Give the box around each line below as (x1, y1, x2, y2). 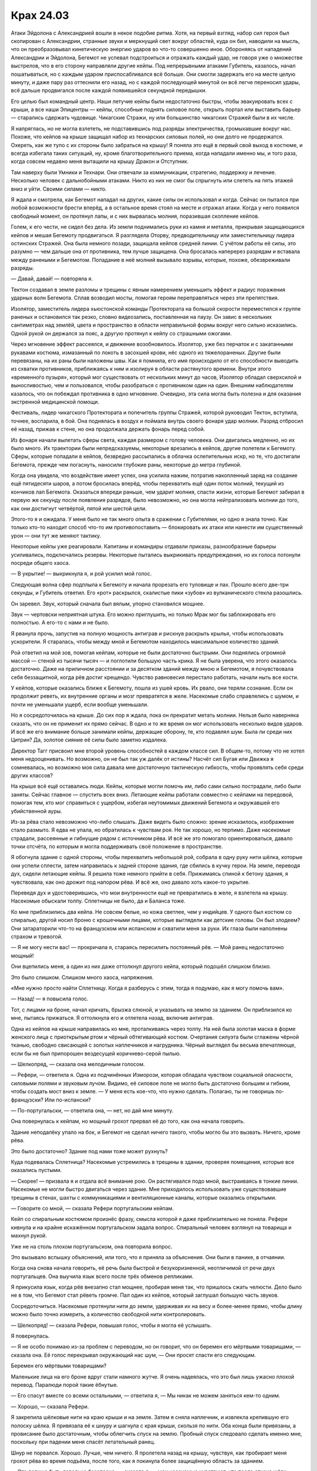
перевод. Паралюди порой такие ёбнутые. (11, 1381, 119, 1388)
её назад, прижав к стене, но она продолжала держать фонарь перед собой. (11, 425, 205, 432)
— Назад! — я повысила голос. (11, 995, 89, 1003)
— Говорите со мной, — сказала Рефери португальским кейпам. (11, 1204, 174, 1212)
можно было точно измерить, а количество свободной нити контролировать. (11, 1311, 206, 1318)
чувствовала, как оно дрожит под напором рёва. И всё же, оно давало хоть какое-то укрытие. (11, 878, 250, 886)
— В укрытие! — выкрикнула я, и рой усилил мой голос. (11, 570, 152, 577)
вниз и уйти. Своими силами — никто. (11, 185, 107, 192)
